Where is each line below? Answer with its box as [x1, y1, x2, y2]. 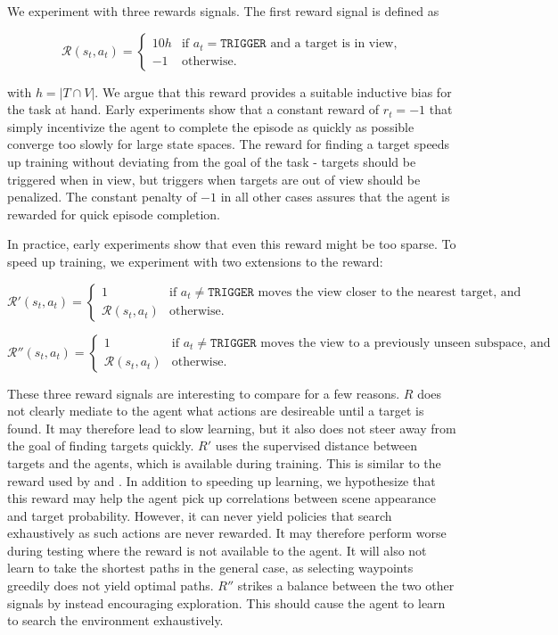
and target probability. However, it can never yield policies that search [7, 506, 392, 524]
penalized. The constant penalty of [7, 187, 197, 206]
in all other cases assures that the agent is [220, 187, 450, 206]
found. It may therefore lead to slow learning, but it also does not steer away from [7, 418, 456, 437]
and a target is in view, [270, 37, 398, 51]
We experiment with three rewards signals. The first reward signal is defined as [7, 2, 439, 20]
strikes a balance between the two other [237, 576, 455, 595]
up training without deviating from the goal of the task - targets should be [7, 152, 416, 170]
